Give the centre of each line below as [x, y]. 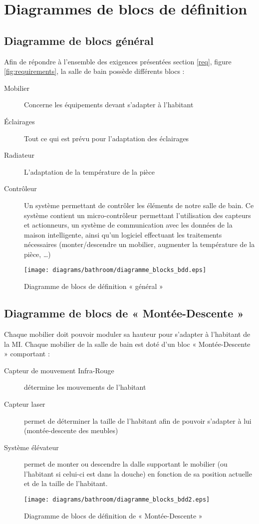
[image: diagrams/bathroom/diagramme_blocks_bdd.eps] [115, 270]
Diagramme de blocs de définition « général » [94, 286]
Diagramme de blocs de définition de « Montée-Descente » [113, 515]
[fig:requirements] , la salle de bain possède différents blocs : [94, 71]
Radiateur [19, 155]
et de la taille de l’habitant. [66, 483]
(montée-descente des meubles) [71, 430]
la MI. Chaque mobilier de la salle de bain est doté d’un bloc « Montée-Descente [127, 344]
